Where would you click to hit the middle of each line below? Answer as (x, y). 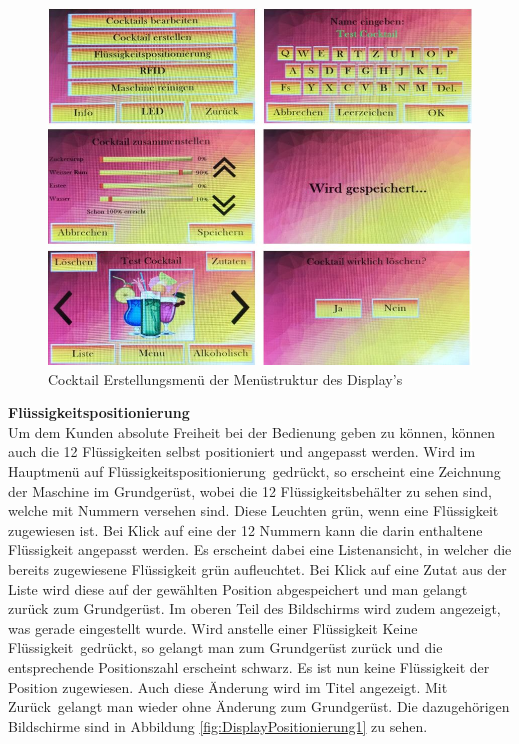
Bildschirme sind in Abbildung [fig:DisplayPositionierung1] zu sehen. (218, 725)
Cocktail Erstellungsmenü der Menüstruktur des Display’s (225, 378)
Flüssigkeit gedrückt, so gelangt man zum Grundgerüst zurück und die (225, 647)
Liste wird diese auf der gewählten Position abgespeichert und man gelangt (238, 588)
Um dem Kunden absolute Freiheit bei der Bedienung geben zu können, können (252, 431)
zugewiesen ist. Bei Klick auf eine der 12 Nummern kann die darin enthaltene (245, 529)
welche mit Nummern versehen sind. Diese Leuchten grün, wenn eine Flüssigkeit (253, 510)
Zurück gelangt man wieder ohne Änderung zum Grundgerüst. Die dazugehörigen (259, 706)
